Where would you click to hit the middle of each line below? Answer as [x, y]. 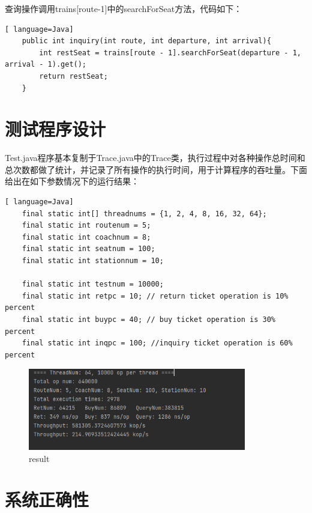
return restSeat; [73, 76]
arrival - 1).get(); [46, 65]
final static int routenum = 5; [86, 226]
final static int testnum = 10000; [93, 284]
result [39, 458]
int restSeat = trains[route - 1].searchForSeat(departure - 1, [170, 53]
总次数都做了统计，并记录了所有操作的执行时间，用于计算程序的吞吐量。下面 [156, 169]
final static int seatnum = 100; [88, 249]
